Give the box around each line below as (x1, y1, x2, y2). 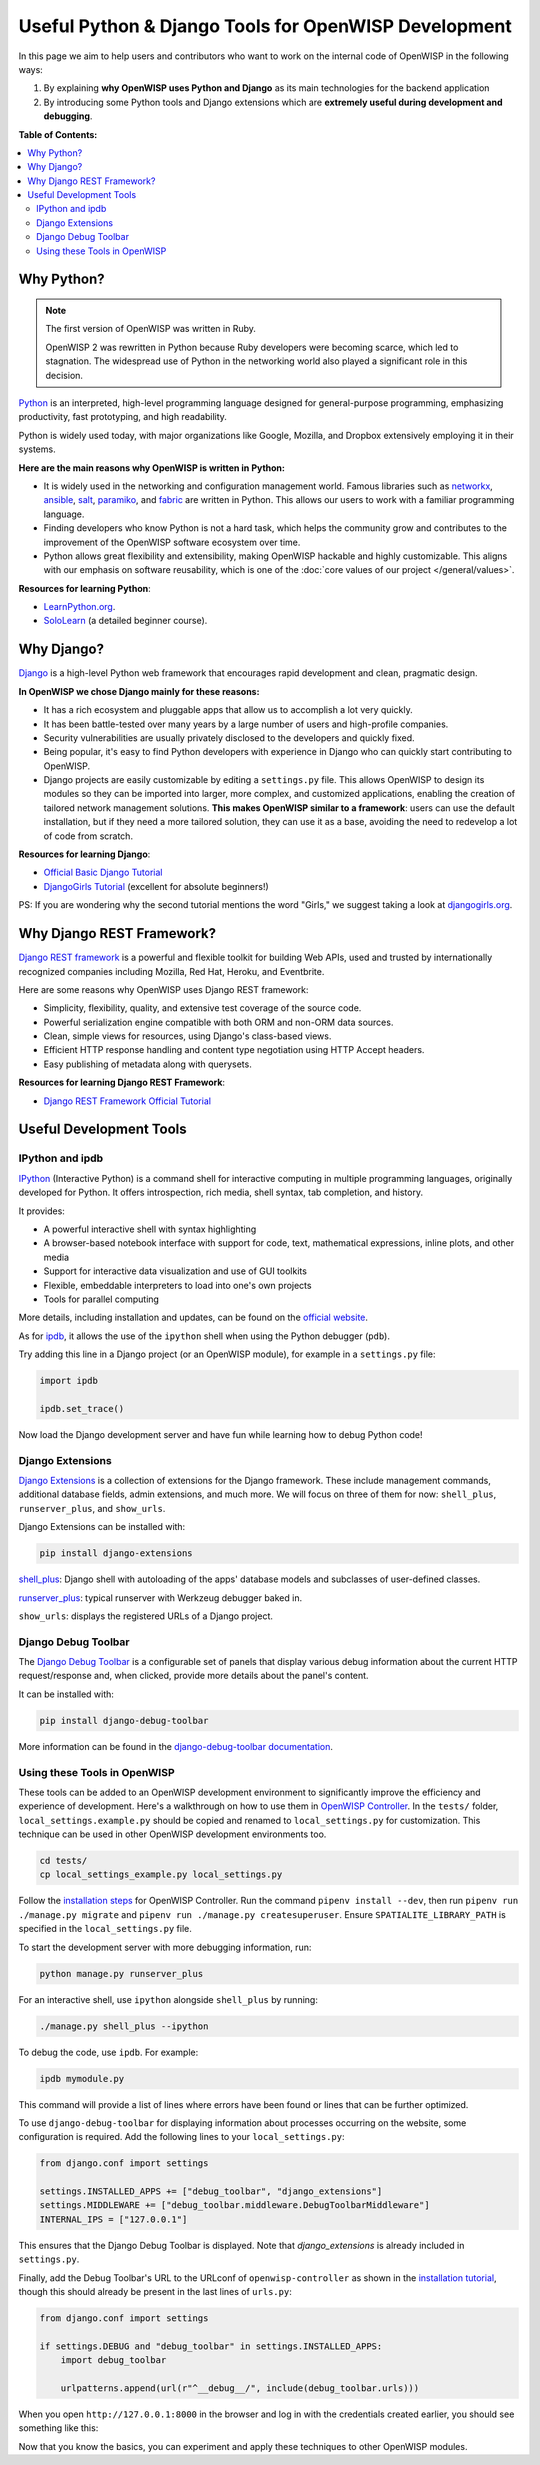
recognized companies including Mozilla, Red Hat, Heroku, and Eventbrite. (18, 965, 325, 977)
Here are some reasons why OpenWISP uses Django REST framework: (18, 983, 309, 995)
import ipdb (39, 1375, 99, 1387)
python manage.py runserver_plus (39, 1968, 204, 1979)
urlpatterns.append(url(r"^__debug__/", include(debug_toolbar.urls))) (60, 2382, 420, 2394)
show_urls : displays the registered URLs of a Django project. (18, 1610, 274, 1622)
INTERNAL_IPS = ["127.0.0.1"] (39, 2213, 188, 2225)
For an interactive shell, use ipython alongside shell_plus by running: (18, 1993, 319, 2005)
